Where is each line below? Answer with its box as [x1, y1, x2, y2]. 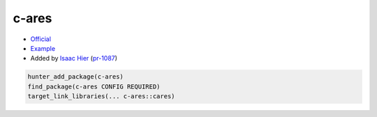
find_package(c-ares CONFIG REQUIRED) [27, 82, 161, 91]
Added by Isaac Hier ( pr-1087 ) [30, 54, 118, 63]
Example [30, 44, 56, 52]
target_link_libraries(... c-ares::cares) [27, 93, 175, 100]
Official [30, 35, 52, 43]
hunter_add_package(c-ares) [27, 73, 124, 81]
